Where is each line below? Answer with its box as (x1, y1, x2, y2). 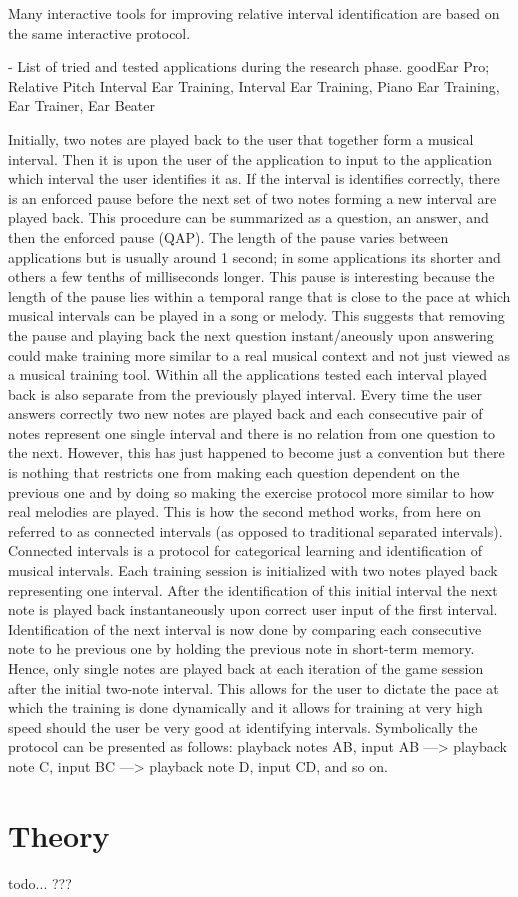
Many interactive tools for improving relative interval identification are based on (8, 3, 500, 23)
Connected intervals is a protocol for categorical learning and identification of (8, 540, 483, 561)
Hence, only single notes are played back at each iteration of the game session (8, 658, 484, 678)
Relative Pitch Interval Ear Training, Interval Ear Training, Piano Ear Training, (8, 75, 500, 96)
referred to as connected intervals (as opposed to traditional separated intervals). (8, 520, 503, 541)
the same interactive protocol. (8, 22, 191, 43)
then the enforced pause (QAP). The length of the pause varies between (8, 226, 449, 247)
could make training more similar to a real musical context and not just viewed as (8, 344, 511, 365)
